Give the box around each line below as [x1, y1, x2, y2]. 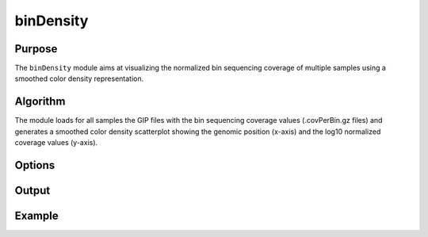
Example [14, 208, 59, 222]
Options [14, 159, 55, 172]
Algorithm [14, 95, 66, 109]
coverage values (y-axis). [14, 138, 98, 147]
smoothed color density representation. [14, 74, 144, 83]
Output [14, 183, 51, 197]
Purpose [14, 42, 58, 55]
